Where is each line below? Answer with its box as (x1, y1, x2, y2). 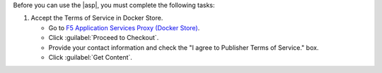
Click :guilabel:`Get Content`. (48, 53, 132, 61)
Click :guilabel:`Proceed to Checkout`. (48, 34, 159, 42)
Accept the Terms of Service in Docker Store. (30, 14, 163, 22)
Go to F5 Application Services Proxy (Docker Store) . (48, 23, 200, 32)
